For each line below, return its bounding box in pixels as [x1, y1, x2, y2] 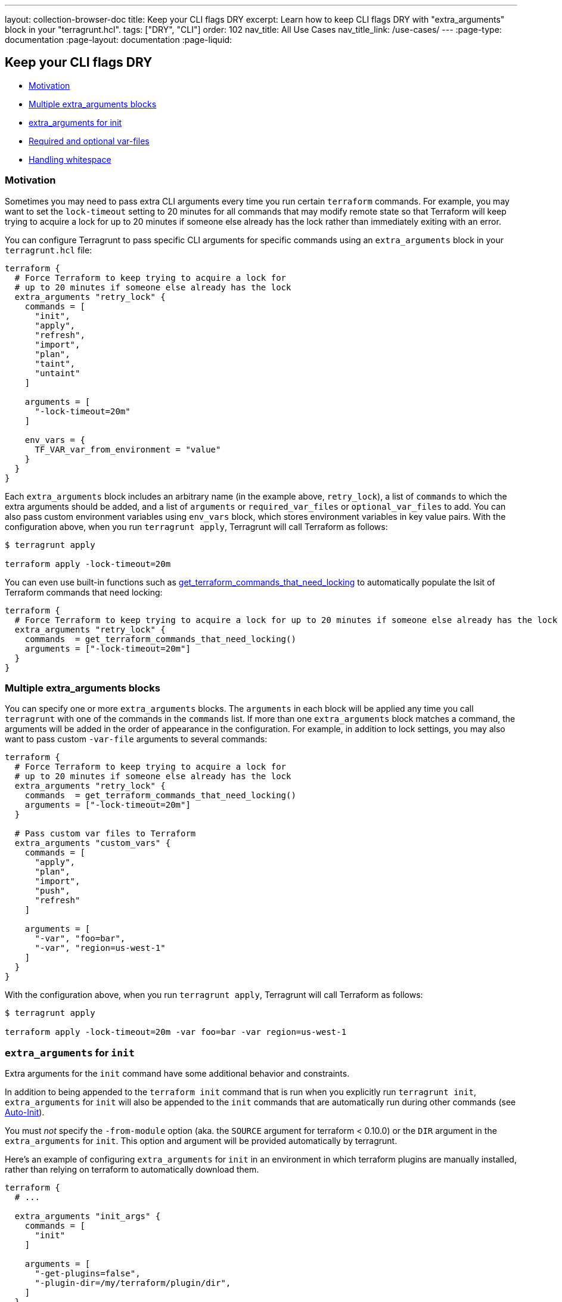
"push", [35, 886, 70, 896]
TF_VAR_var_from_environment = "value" [35, 444, 221, 454]
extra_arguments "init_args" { [14, 1211, 161, 1222]
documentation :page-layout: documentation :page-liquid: [5, 35, 232, 45]
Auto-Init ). [5, 1107, 45, 1118]
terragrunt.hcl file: [5, 244, 92, 255]
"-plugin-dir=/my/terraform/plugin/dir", [35, 1278, 231, 1288]
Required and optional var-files [29, 135, 150, 146]
